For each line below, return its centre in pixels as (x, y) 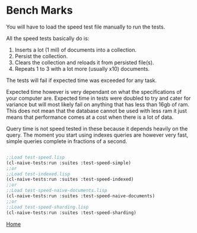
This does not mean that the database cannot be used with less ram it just (96, 111)
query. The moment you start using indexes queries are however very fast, (97, 135)
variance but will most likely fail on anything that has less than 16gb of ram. (98, 104)
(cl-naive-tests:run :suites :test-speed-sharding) (71, 212)
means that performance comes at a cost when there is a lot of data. (90, 117)
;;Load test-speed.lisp (36, 157)
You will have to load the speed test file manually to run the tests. (86, 27)
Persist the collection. (41, 56)
